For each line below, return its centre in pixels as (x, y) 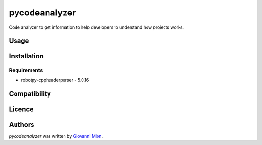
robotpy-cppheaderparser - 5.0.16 (55, 80)
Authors (22, 124)
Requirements (26, 70)
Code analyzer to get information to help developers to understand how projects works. (97, 27)
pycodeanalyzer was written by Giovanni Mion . (56, 136)
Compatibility (30, 94)
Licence (21, 109)
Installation (26, 56)
